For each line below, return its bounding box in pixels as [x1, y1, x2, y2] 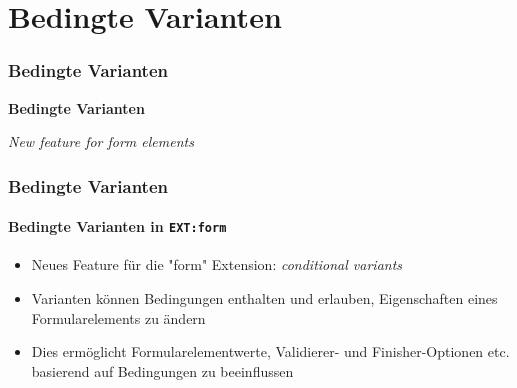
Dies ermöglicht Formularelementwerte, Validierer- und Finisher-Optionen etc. [31, 341, 510, 362]
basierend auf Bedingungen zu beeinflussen [31, 360, 294, 381]
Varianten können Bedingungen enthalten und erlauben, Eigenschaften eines [31, 288, 498, 309]
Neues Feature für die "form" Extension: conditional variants [31, 254, 403, 275]
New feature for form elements [8, 131, 194, 152]
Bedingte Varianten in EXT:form [8, 216, 227, 237]
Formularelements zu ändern [31, 307, 206, 328]
